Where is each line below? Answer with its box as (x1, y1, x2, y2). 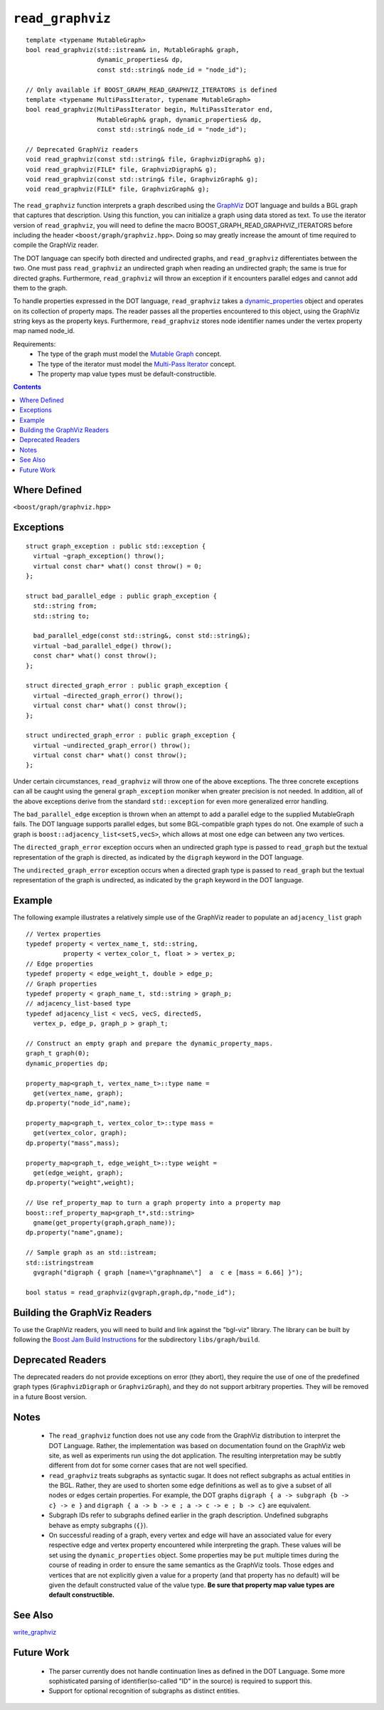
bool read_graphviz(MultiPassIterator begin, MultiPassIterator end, (26, 105, 274, 114)
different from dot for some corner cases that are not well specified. (48, 1461, 248, 1469)
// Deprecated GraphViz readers (26, 145, 139, 153)
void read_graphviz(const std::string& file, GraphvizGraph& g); (26, 175, 259, 184)
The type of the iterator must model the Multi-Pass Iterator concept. (37, 359, 236, 368)
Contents (13, 383, 42, 391)
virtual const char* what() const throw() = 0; (33, 562, 203, 570)
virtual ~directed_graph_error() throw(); (33, 691, 184, 700)
